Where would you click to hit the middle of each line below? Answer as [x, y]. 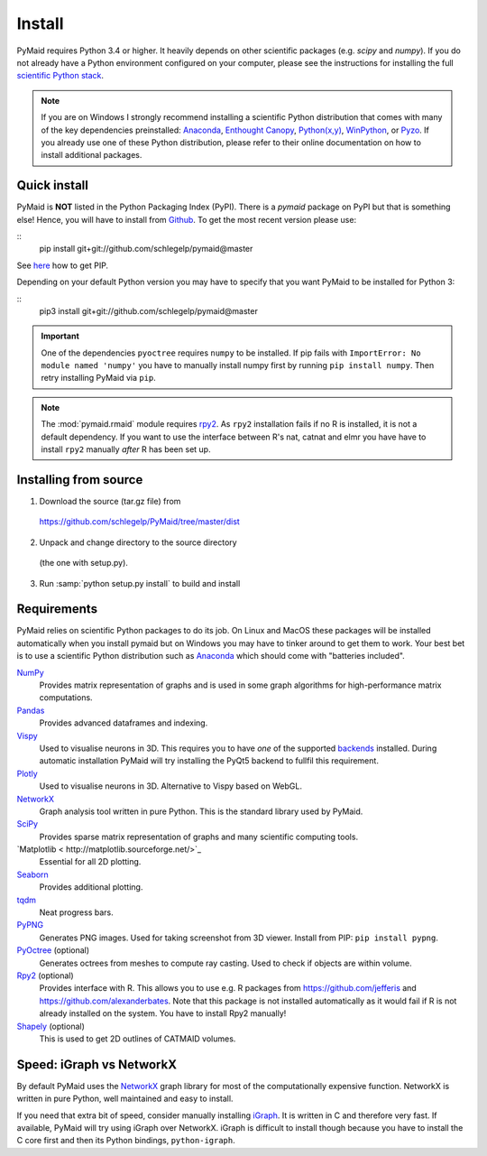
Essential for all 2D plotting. [90, 862]
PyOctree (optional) [53, 950]
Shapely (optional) [51, 1026]
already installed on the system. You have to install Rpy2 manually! [163, 1013]
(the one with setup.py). [83, 563]
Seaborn [32, 874]
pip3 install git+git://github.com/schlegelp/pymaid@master [149, 310]
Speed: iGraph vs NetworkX [97, 1064]
